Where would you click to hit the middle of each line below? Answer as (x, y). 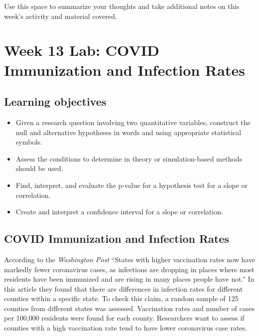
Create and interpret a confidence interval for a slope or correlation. (120, 212)
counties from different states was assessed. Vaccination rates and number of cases (129, 308)
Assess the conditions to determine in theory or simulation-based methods (129, 158)
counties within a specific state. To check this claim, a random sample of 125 (121, 298)
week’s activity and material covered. (61, 16)
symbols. (29, 142)
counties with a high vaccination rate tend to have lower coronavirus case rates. (126, 328)
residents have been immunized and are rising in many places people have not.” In (129, 279)
